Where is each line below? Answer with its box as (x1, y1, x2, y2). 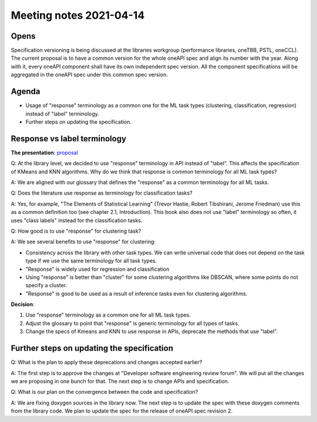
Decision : (11, 301, 35, 308)
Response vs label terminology (11, 134, 126, 144)
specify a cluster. (25, 282, 68, 289)
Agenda (11, 87, 41, 97)
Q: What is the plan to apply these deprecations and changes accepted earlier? (11, 359, 203, 366)
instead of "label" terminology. (25, 110, 100, 117)
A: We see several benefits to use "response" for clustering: (11, 238, 156, 246)
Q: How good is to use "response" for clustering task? (11, 227, 141, 234)
